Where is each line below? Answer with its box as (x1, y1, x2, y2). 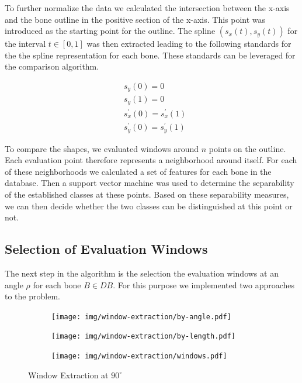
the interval (5, 37, 46, 50)
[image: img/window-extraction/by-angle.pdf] (51, 312, 231, 321)
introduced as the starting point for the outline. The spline (5, 25, 216, 37)
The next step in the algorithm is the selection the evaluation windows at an (5, 267, 279, 279)
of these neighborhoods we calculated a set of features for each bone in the (5, 165, 272, 177)
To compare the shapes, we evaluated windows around (5, 142, 199, 154)
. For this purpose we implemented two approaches (113, 278, 295, 291)
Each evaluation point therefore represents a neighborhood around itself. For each (5, 154, 297, 166)
